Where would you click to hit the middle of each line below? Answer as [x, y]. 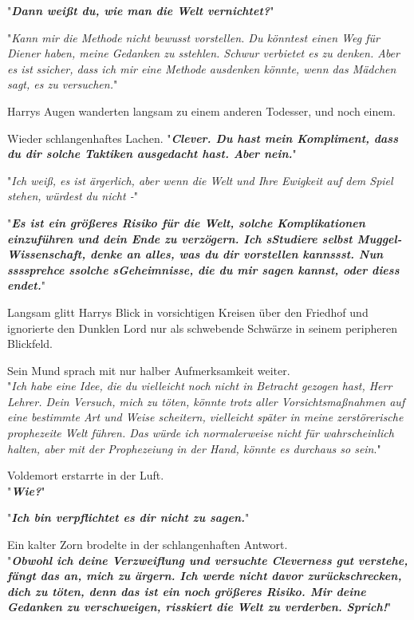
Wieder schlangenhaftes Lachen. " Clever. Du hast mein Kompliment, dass [203, 138]
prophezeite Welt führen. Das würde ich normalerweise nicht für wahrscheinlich [201, 433]
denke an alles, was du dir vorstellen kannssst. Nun [237, 254]
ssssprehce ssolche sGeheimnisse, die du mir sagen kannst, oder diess [203, 269]
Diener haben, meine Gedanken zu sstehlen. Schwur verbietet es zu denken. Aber [203, 53]
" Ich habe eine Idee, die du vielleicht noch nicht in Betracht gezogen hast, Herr [200, 386]
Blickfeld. [30, 344]
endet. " [26, 285]
